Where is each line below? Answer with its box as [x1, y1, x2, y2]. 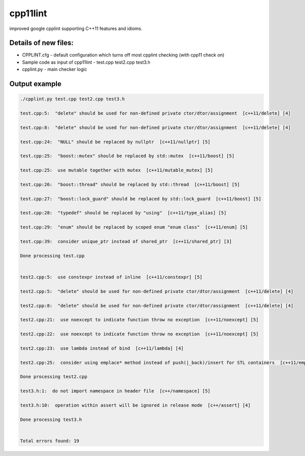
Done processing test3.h [20, 416, 82, 422]
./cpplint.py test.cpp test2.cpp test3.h [20, 96, 125, 102]
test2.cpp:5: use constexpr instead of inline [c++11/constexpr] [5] [20, 274, 203, 280]
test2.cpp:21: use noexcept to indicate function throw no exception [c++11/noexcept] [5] [20, 317, 259, 323]
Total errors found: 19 [20, 438, 80, 444]
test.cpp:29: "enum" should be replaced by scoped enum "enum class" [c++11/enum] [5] [20, 224, 249, 230]
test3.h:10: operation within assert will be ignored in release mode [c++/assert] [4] [20, 403, 251, 408]
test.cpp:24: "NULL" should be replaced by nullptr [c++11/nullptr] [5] [20, 139, 211, 145]
